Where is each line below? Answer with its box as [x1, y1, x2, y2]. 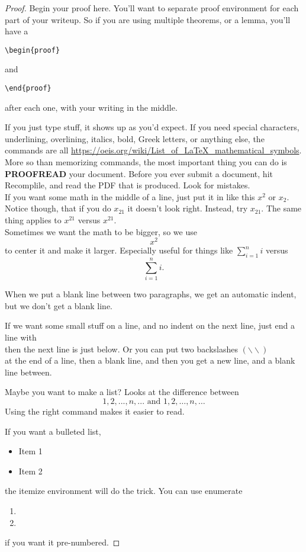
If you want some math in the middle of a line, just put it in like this [5, 190, 255, 203]
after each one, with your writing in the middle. [5, 101, 178, 113]
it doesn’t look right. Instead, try [127, 202, 248, 214]
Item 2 [18, 464, 43, 477]
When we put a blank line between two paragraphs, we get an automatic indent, [5, 288, 297, 300]
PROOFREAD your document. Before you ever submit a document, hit [5, 167, 273, 179]
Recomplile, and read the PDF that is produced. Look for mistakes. [5, 179, 250, 191]
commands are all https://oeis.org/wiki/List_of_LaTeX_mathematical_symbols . [5, 144, 302, 156]
